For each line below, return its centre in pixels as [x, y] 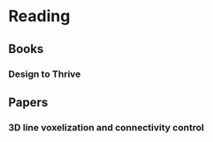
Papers [28, 102]
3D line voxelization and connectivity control [106, 127]
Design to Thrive [45, 74]
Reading [39, 16]
